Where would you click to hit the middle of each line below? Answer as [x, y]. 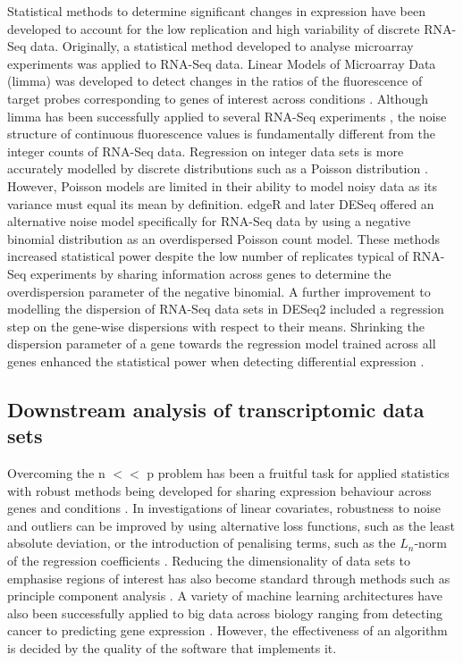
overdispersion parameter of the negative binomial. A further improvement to [219, 291]
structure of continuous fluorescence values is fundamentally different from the [221, 134]
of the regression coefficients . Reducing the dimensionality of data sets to [209, 561]
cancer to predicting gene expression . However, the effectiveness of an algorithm [227, 630]
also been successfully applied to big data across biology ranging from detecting [225, 613]
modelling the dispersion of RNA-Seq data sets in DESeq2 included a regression [226, 309]
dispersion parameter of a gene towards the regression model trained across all [222, 344]
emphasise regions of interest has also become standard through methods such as [229, 578]
